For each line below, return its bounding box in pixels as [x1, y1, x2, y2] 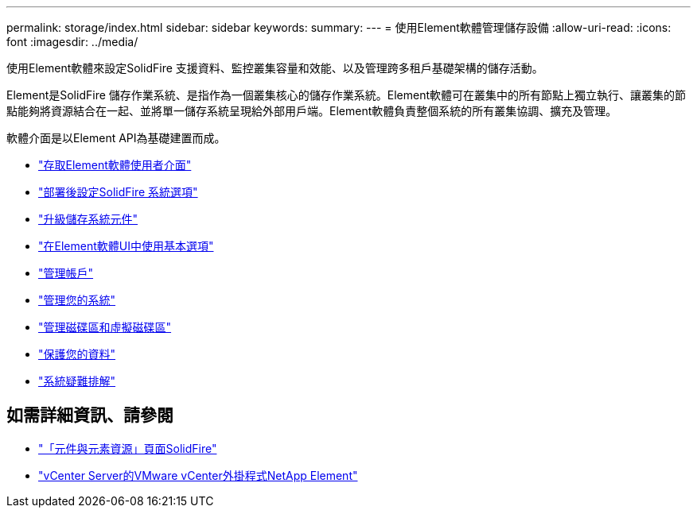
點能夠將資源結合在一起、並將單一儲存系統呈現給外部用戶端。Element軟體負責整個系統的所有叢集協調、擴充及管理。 [6, 104, 617, 118]
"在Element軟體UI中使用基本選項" [38, 239, 214, 253]
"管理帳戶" [38, 266, 94, 280]
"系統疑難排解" [38, 374, 116, 388]
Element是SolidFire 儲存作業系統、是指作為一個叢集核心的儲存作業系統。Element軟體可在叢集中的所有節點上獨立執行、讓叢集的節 [6, 88, 687, 102]
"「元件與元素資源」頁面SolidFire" [38, 441, 217, 455]
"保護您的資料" [38, 347, 116, 361]
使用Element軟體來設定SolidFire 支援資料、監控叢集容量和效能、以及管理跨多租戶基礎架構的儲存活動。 [6, 61, 543, 75]
